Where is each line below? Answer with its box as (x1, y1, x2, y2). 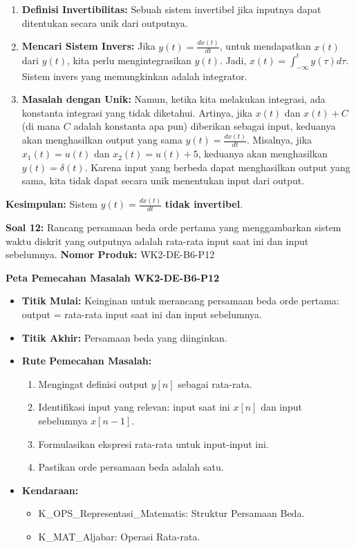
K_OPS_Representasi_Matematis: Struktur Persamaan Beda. (38, 506, 305, 520)
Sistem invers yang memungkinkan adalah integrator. (21, 68, 247, 83)
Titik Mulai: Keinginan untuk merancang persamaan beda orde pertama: (21, 293, 339, 308)
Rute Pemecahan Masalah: (21, 353, 152, 368)
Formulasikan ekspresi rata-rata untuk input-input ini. (38, 436, 269, 451)
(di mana (21, 119, 61, 133)
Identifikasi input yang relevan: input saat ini (38, 400, 230, 414)
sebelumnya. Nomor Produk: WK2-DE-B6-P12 (6, 247, 215, 262)
